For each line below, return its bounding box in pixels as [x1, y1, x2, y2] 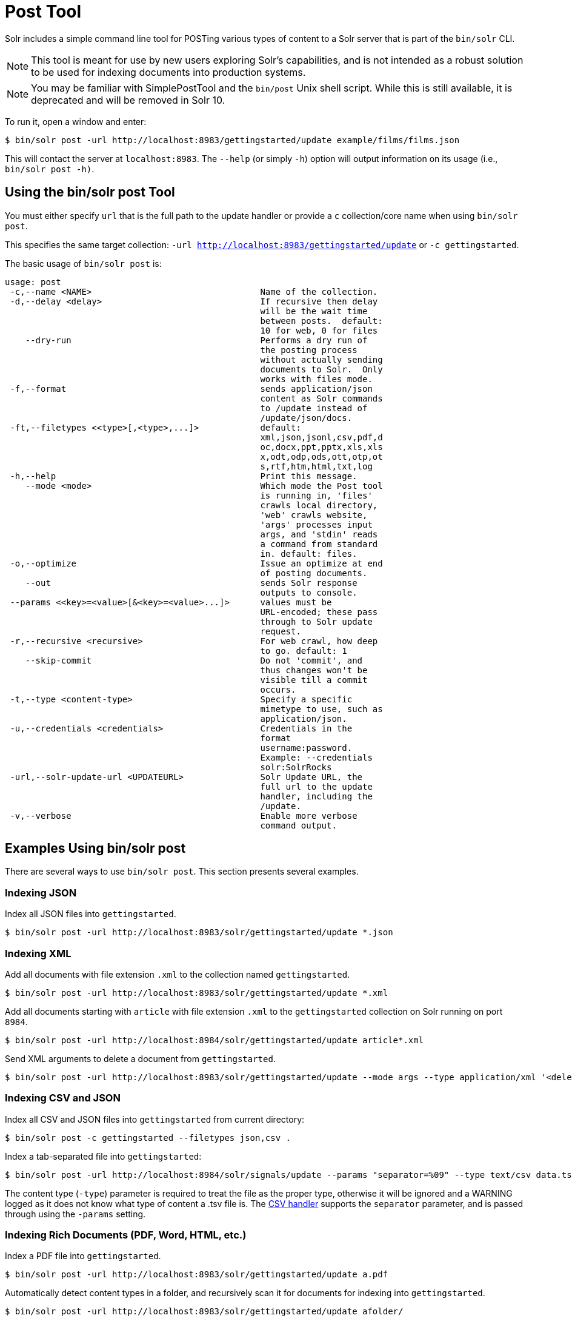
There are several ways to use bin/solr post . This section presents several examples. [5, 866, 359, 877]
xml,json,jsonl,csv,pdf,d [260, 432, 383, 442]
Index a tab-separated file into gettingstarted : [5, 1151, 202, 1161]
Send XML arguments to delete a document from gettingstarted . [5, 1053, 276, 1064]
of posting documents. [260, 568, 368, 578]
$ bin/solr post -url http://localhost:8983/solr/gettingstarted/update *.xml [5, 987, 388, 998]
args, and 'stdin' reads [260, 529, 378, 539]
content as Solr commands [260, 393, 383, 403]
